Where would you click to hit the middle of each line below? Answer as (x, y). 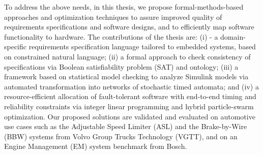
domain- (233, 36)
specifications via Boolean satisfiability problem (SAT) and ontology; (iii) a (121, 66)
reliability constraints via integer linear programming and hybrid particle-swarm (129, 106)
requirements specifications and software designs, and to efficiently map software (129, 27)
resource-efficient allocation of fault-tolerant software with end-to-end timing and (130, 96)
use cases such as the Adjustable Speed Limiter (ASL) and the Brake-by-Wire (126, 126)
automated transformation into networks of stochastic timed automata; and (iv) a (131, 86)
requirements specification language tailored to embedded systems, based (142, 46)
